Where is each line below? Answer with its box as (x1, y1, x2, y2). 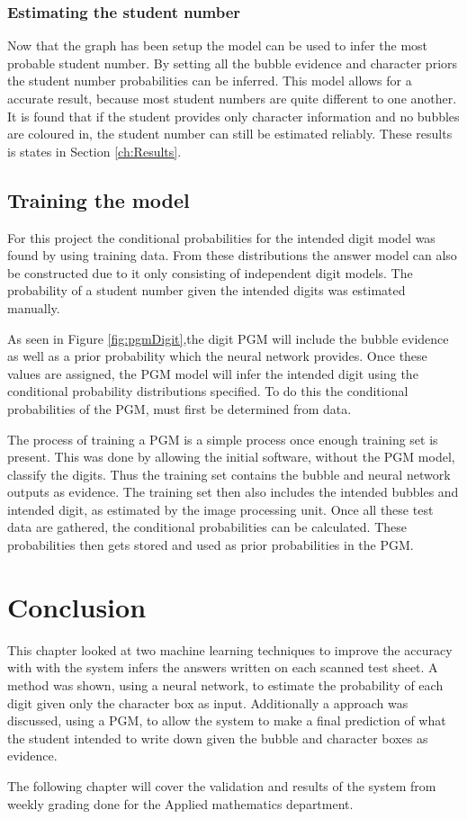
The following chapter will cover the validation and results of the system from (7, 776, 436, 795)
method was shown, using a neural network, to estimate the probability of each (7, 675, 444, 694)
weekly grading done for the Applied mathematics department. (7, 794, 354, 813)
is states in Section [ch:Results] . (7, 141, 182, 160)
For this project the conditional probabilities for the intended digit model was (7, 228, 436, 247)
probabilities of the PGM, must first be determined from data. (7, 399, 352, 418)
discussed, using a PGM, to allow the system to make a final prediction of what (7, 711, 446, 730)
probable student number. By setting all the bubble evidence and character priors (7, 53, 458, 72)
